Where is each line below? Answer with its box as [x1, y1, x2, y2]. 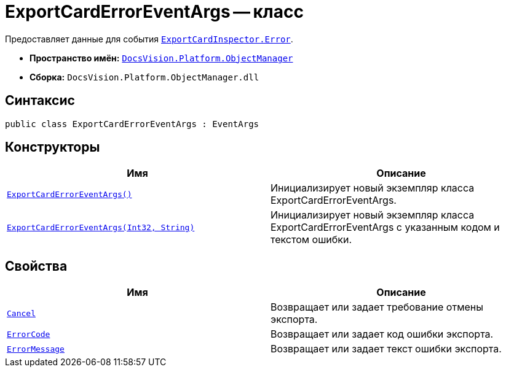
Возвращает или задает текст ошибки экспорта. [271, 343, 502, 355]
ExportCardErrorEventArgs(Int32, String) [7, 222, 195, 232]
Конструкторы [5, 139, 100, 155]
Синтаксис [5, 93, 75, 109]
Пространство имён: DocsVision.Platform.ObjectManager [30, 52, 293, 63]
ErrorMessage [7, 344, 65, 354]
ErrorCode [7, 329, 50, 339]
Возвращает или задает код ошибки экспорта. [271, 328, 494, 341]
